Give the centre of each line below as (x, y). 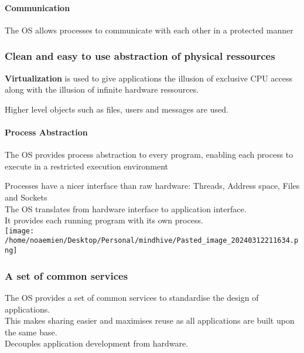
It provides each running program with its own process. (104, 220)
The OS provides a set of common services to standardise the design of (132, 297)
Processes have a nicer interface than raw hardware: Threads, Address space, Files (152, 186)
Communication (37, 7)
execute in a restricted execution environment (87, 166)
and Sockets (26, 197)
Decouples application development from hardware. (97, 343)
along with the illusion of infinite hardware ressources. (102, 89)
